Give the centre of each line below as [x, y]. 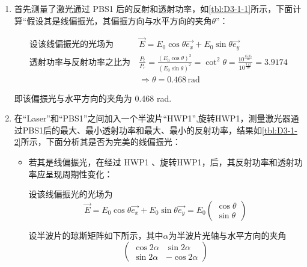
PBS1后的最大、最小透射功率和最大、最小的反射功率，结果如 [142, 130]
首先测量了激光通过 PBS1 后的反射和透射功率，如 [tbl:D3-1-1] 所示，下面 [153, 8]
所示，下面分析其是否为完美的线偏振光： [101, 142]
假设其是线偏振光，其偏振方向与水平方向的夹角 [119, 20]
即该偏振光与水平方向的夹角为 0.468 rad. [93, 98]
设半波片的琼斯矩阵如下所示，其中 [96, 235]
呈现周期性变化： [79, 173]
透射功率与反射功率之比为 [80, 62]
